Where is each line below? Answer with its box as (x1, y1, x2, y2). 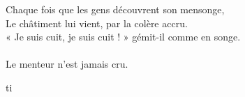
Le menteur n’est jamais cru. (6, 57, 128, 71)
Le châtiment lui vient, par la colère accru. (6, 15, 188, 30)
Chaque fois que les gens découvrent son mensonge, (6, 2, 225, 16)
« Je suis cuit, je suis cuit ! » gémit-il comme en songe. (6, 29, 241, 44)
